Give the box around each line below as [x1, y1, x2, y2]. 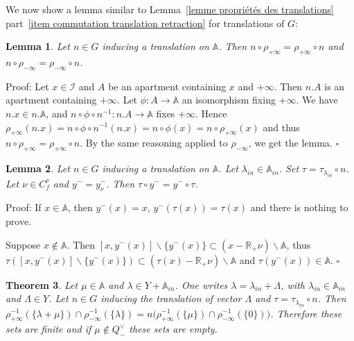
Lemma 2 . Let [6, 161, 70, 176]
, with [281, 277, 305, 292]
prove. [6, 213, 31, 228]
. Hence [195, 106, 227, 120]
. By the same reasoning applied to [80, 135, 228, 150]
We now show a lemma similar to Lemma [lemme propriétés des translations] [6, 2, 334, 16]
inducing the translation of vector [100, 291, 242, 306]
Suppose [6, 237, 41, 251]
